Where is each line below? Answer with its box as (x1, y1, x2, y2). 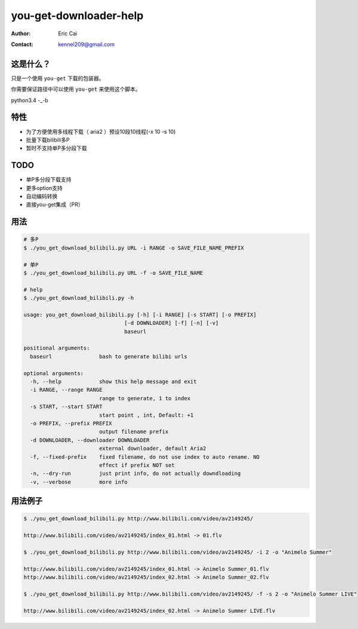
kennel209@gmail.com (58, 41, 115, 48)
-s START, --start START (30, 403, 103, 410)
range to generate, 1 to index (98, 395, 191, 401)
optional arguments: (23, 370, 84, 376)
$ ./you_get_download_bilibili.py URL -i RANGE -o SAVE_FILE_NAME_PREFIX (23, 244, 244, 251)
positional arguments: (23, 345, 90, 352)
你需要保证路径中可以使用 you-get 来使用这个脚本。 (11, 85, 141, 93)
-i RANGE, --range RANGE (30, 386, 103, 394)
